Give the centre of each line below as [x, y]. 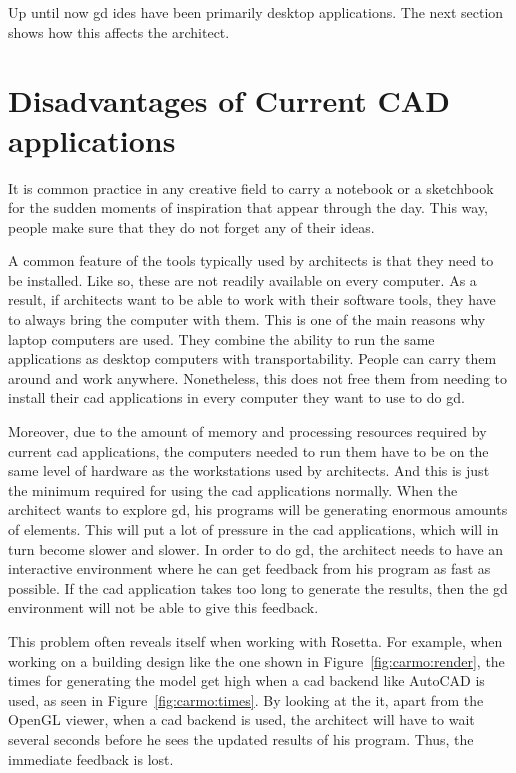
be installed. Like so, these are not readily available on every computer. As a [242, 279]
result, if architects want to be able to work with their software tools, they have [252, 299]
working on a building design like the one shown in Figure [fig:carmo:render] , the [256, 660]
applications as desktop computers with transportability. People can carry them [252, 358]
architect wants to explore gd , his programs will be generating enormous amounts [258, 509]
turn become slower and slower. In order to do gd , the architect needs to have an [256, 548]
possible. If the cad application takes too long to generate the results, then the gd [258, 587]
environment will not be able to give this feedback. [163, 607]
